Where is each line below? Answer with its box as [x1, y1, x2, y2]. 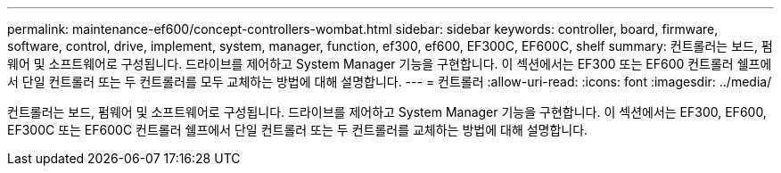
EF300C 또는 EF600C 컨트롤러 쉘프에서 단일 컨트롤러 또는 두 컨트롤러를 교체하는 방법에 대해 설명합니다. [7, 122, 588, 137]
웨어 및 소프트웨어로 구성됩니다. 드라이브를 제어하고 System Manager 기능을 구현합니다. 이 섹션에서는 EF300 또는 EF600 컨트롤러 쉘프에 [7, 56, 772, 71]
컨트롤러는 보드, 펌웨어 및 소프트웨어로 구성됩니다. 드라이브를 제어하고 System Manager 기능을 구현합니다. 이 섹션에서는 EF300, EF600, [7, 104, 767, 119]
